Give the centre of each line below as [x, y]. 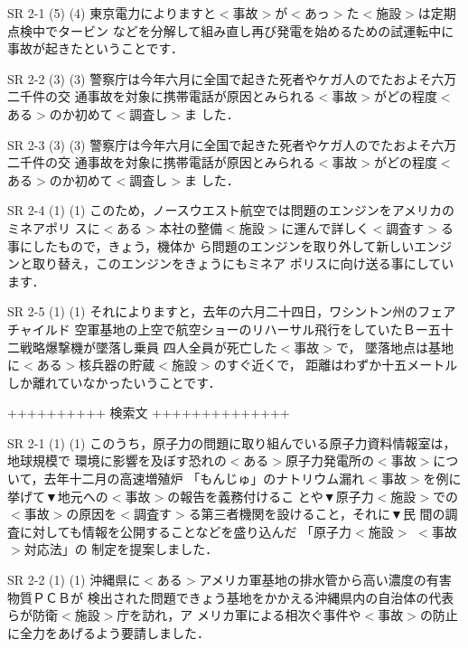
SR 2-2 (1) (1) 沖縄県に [74, 580]
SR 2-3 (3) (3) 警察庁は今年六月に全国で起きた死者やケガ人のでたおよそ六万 [232, 144]
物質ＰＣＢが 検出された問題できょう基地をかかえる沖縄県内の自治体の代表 [231, 597]
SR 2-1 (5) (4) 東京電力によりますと [112, 13]
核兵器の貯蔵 [117, 365]
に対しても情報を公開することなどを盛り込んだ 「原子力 [186, 531]
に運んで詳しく [325, 227]
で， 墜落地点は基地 [395, 347]
